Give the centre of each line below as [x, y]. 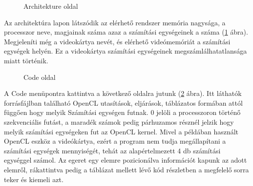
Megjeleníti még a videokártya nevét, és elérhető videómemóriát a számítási [117, 41]
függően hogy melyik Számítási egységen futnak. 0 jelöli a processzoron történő [122, 112]
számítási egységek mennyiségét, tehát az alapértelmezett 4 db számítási [112, 150]
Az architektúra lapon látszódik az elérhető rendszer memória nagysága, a [115, 22]
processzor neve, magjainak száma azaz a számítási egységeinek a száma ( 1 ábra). [126, 32]
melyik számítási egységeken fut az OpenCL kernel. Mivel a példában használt [121, 131]
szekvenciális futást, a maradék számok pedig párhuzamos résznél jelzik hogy [119, 121]
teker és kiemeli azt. [34, 179]
